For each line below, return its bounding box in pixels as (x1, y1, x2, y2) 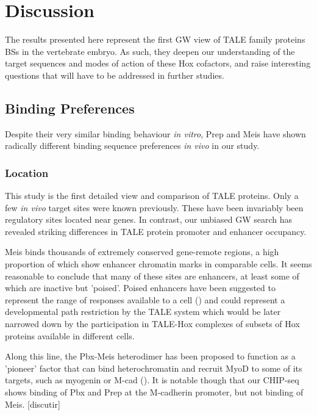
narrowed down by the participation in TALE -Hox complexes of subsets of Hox (5, 317, 300, 330)
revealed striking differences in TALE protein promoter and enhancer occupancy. (5, 225, 307, 237)
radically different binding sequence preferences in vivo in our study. (5, 139, 260, 152)
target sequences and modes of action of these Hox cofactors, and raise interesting (5, 57, 311, 70)
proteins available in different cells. (5, 329, 135, 342)
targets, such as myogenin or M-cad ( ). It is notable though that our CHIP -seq (5, 374, 299, 386)
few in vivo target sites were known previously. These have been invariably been (5, 201, 304, 214)
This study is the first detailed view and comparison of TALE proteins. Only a (5, 189, 299, 202)
